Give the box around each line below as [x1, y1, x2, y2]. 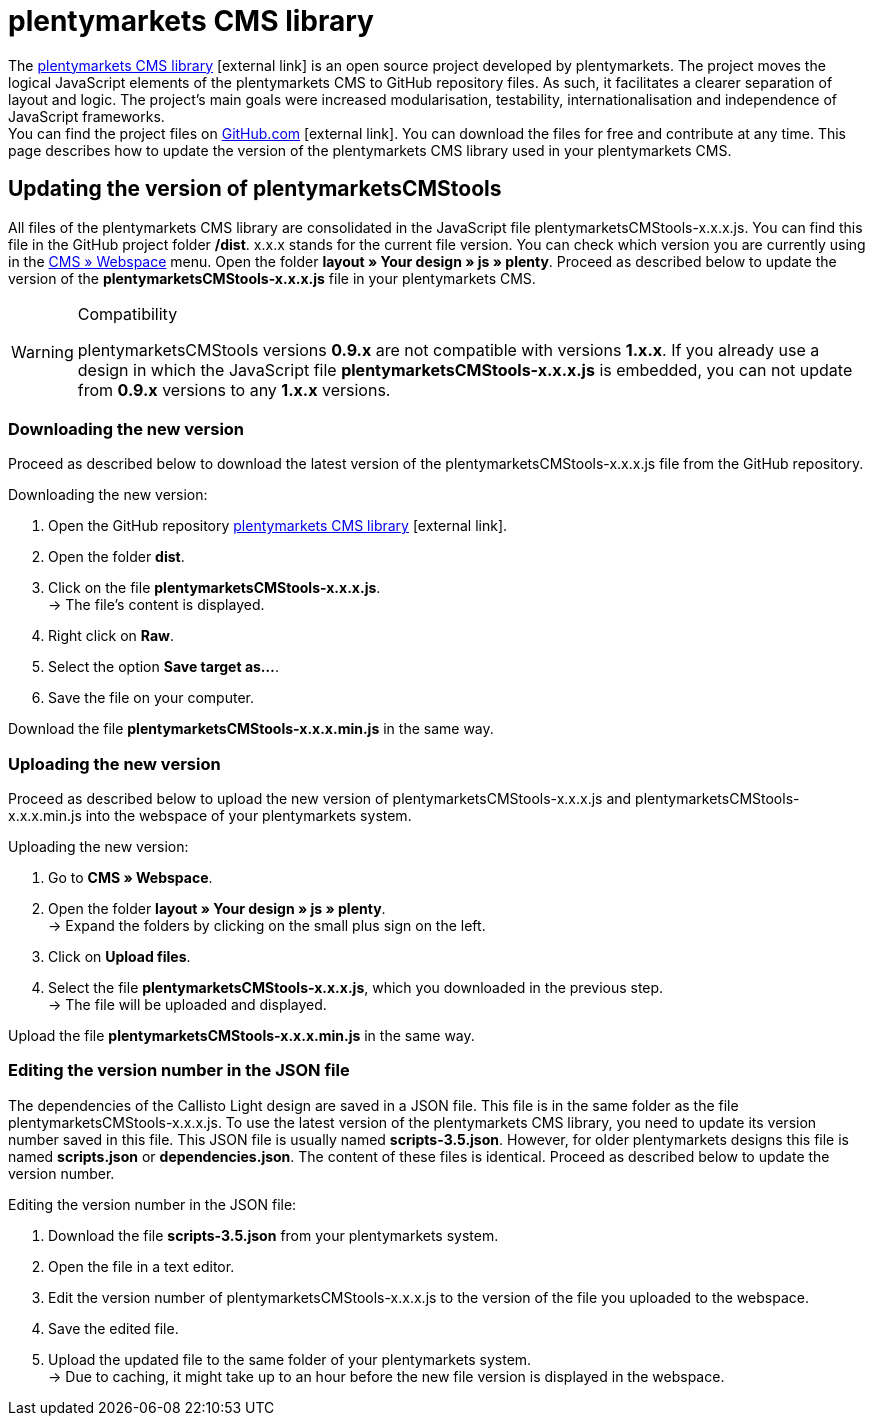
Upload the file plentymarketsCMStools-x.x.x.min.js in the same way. [8, 1027, 475, 1045]
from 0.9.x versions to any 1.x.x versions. [77, 379, 391, 400]
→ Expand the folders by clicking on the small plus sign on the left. [48, 917, 486, 935]
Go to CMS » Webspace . [48, 869, 213, 887]
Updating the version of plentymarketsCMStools [8, 176, 502, 202]
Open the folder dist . [48, 548, 185, 566]
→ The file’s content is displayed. [48, 596, 265, 614]
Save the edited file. [48, 1319, 179, 1337]
